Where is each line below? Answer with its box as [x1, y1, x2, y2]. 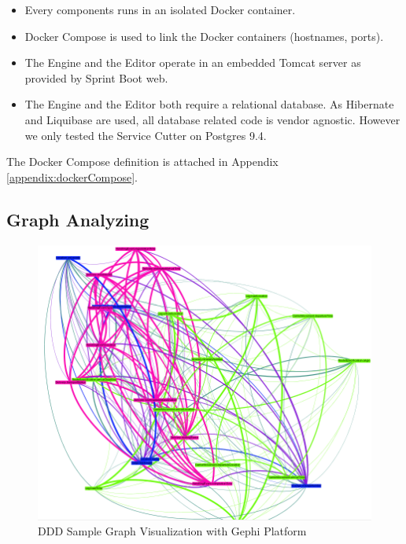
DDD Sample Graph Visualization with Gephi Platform [38, 523, 307, 539]
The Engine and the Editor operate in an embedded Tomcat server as [24, 54, 361, 71]
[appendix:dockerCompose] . [6, 168, 138, 185]
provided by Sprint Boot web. [24, 69, 168, 86]
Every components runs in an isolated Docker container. [24, 2, 296, 17]
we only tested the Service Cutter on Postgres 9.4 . [24, 127, 267, 143]
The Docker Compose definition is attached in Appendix [6, 153, 279, 170]
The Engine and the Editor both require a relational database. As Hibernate [24, 96, 394, 112]
